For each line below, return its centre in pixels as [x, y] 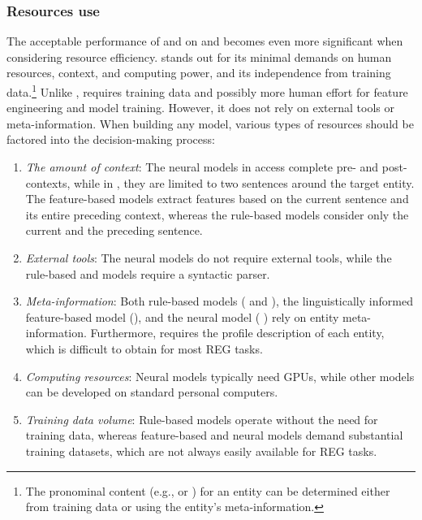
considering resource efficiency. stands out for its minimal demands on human [199, 56]
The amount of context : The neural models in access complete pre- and [202, 167]
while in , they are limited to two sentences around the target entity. [244, 182]
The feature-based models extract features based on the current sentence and [217, 199]
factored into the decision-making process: [111, 139]
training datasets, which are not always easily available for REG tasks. [201, 451]
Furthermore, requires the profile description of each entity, [237, 333]
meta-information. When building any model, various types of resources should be [210, 123]
